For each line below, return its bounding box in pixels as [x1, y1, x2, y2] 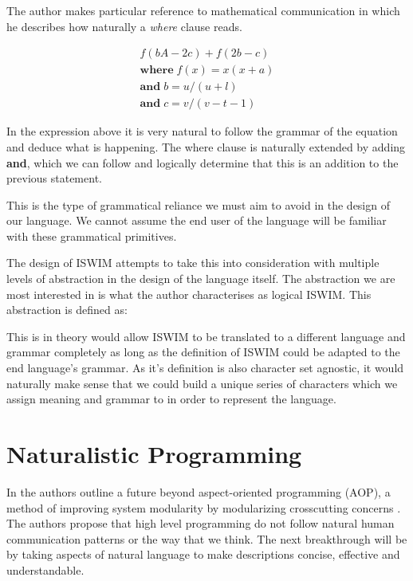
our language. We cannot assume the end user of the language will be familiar [6, 212, 387, 229]
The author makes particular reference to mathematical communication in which [6, 2, 400, 18]
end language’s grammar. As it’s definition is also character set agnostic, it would [6, 359, 404, 376]
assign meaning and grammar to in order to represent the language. [6, 391, 336, 407]
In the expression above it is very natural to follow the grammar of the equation [6, 123, 398, 139]
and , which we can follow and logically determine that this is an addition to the [6, 154, 399, 171]
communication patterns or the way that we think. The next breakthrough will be [6, 530, 407, 547]
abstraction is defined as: [6, 301, 128, 318]
